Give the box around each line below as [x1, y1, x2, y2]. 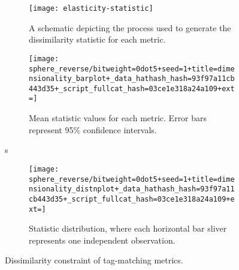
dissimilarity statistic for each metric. [29, 33, 166, 46]
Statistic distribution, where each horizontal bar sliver [29, 222, 227, 235]
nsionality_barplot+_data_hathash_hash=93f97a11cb [29, 74, 235, 83]
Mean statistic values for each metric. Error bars [29, 112, 207, 124]
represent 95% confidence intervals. [29, 123, 157, 136]
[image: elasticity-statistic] [29, 4, 153, 13]
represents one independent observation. [29, 233, 176, 246]
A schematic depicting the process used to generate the [29, 21, 231, 34]
